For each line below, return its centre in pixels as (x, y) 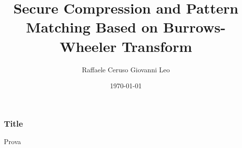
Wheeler (88, 46)
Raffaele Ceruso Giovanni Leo (126, 69)
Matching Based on (92, 27)
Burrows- (194, 27)
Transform (157, 46)
